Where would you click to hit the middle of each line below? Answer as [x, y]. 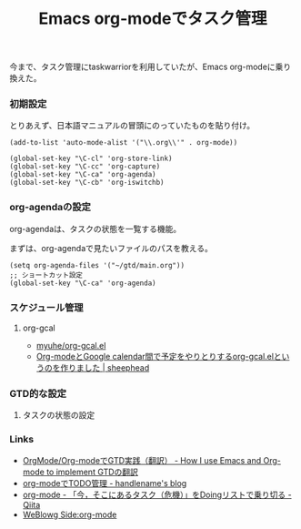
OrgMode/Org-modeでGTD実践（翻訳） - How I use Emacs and [142, 460]
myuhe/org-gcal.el [71, 346]
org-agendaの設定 [50, 208]
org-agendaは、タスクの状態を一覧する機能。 [95, 229]
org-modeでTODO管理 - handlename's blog [105, 483]
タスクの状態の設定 [59, 415]
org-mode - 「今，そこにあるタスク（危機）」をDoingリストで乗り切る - [157, 494]
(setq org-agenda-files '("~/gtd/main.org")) [97, 265]
